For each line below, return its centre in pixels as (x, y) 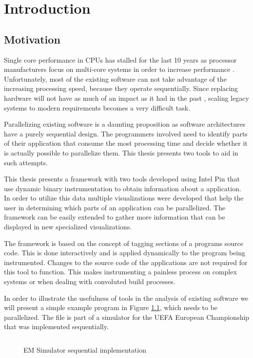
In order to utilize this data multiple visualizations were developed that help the (124, 198)
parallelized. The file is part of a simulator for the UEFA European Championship (127, 317)
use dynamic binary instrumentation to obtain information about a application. (123, 188)
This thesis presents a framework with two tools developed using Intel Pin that (122, 179)
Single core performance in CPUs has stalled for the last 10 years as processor (120, 59)
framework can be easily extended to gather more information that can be (115, 217)
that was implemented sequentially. (56, 326)
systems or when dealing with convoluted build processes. (90, 281)
